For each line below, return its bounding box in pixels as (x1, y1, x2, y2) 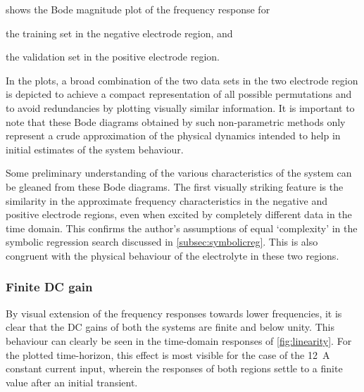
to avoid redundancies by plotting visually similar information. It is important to (6, 100, 355, 115)
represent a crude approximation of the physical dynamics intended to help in (6, 128, 341, 143)
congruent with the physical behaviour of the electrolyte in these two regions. (6, 248, 339, 263)
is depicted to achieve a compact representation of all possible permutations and (6, 87, 352, 101)
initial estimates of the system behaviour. (6, 141, 184, 156)
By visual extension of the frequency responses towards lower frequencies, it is (6, 305, 342, 320)
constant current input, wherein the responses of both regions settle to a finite (6, 361, 343, 376)
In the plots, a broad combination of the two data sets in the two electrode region (6, 72, 358, 87)
